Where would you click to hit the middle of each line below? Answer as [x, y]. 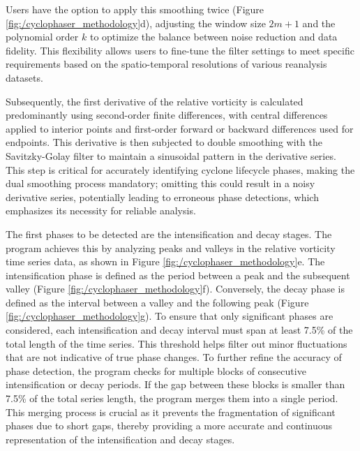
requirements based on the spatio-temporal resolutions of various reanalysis [166, 64]
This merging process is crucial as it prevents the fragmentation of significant [171, 412]
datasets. [24, 77]
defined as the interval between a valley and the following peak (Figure [157, 302]
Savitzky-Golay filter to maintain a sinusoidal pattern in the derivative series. [171, 155]
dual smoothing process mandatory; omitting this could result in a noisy [160, 183]
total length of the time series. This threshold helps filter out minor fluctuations [177, 343]
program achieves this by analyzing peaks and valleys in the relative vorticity [171, 247]
